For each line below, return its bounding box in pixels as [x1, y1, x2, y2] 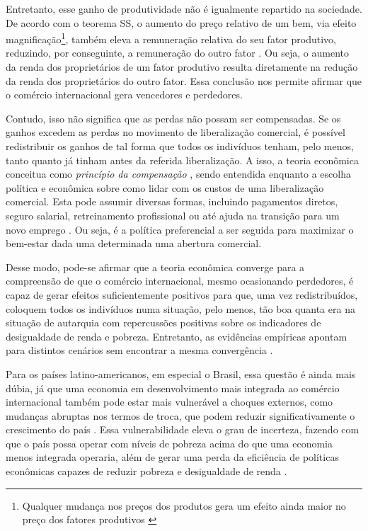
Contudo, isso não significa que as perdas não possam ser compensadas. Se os [6, 110, 341, 125]
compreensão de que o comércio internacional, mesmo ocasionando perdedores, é [6, 273, 354, 288]
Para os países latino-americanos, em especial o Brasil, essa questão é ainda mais [6, 366, 356, 381]
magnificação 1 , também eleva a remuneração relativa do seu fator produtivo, [6, 30, 336, 46]
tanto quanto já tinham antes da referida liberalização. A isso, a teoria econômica [6, 152, 359, 167]
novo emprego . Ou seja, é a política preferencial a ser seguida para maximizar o [6, 222, 354, 236]
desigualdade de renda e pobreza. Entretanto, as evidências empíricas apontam [6, 329, 347, 343]
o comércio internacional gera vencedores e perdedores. [6, 87, 243, 102]
